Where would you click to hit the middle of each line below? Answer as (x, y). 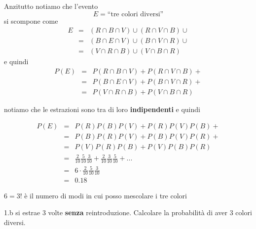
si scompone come (31, 20)
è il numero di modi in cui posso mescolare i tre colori (106, 196)
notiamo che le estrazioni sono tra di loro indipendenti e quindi (102, 109)
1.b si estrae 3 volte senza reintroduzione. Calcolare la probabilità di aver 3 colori (128, 212)
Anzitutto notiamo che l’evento (51, 6)
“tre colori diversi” (135, 14)
